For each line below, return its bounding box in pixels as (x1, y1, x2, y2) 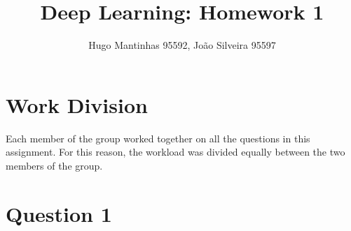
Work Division (6, 90, 148, 119)
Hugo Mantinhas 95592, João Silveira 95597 (88, 38, 276, 52)
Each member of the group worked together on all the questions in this (6, 131, 310, 145)
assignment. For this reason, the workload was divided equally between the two (6, 144, 345, 159)
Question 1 (6, 199, 112, 228)
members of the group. (6, 158, 103, 172)
